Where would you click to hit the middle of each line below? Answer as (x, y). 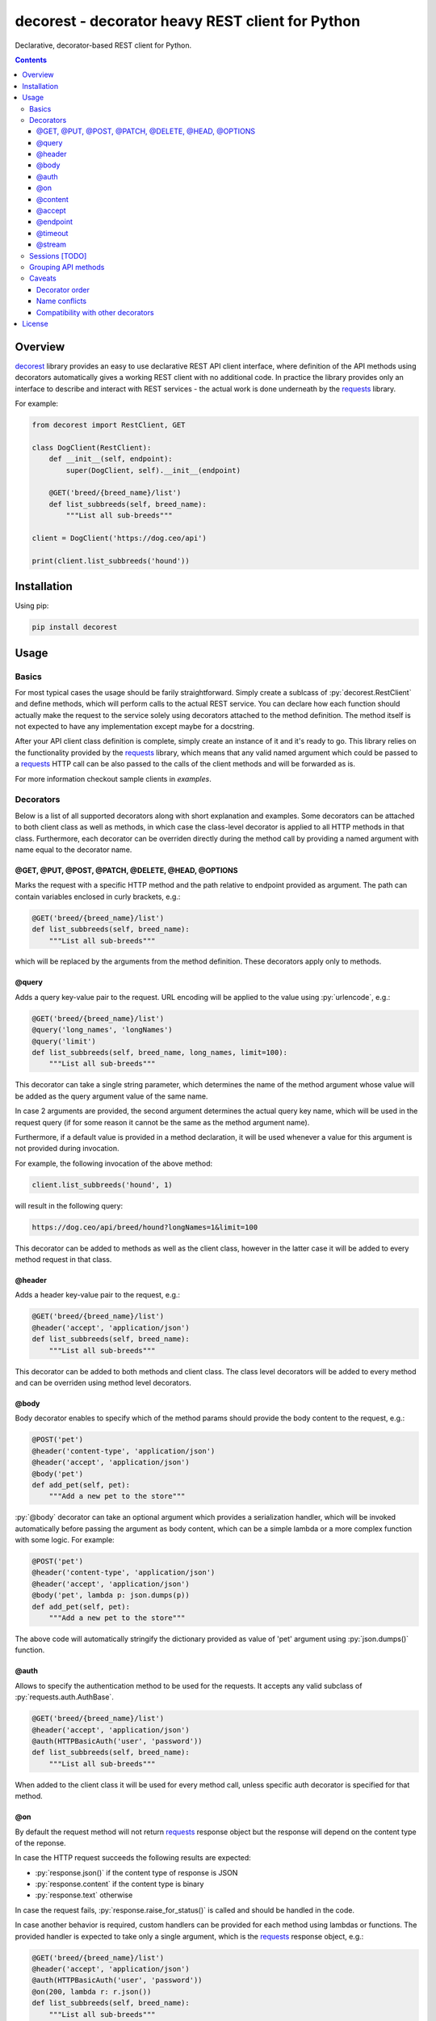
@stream (51, 245)
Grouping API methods (67, 267)
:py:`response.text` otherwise (84, 1895)
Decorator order (63, 289)
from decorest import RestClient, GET (109, 425)
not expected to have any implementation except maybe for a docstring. (134, 727)
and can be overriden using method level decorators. (103, 1383)
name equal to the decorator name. (73, 850)
